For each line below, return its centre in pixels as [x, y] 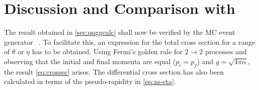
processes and [226, 51]
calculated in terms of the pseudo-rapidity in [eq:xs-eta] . [90, 81]
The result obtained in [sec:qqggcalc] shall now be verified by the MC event [120, 32]
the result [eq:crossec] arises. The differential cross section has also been [114, 71]
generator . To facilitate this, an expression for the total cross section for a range [130, 42]
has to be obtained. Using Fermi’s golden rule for [107, 51]
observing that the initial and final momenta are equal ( [90, 61]
